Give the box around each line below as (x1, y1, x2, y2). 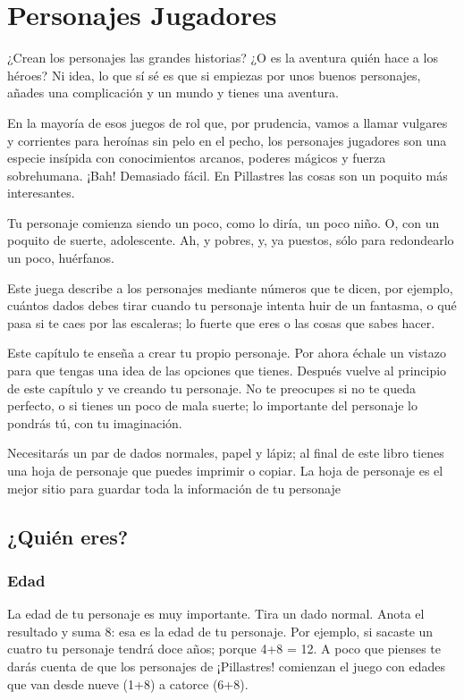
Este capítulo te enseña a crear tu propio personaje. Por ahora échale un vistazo (7, 343, 446, 362)
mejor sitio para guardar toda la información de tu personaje (7, 478, 341, 497)
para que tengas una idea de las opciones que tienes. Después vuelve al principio (7, 361, 447, 380)
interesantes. (7, 183, 75, 202)
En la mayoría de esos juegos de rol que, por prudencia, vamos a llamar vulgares (7, 113, 448, 131)
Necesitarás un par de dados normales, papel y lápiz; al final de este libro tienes (7, 443, 444, 462)
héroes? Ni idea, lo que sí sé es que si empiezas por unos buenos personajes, (7, 65, 421, 84)
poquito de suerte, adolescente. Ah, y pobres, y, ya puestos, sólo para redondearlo (7, 231, 454, 249)
